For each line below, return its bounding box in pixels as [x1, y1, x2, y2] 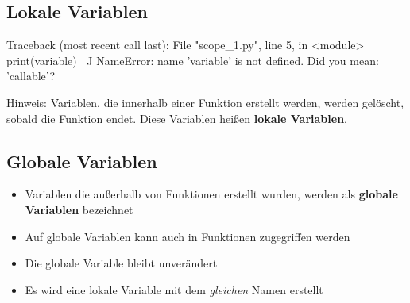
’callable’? [6, 67, 56, 84]
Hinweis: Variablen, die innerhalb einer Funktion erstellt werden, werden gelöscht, [6, 94, 404, 110]
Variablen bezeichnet [25, 201, 133, 217]
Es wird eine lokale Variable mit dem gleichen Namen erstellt [25, 281, 323, 297]
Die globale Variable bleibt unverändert [25, 255, 218, 271]
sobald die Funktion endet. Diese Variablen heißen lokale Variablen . [6, 109, 347, 126]
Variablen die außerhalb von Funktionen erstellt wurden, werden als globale [25, 186, 398, 202]
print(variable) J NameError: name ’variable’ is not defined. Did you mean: [6, 52, 379, 68]
